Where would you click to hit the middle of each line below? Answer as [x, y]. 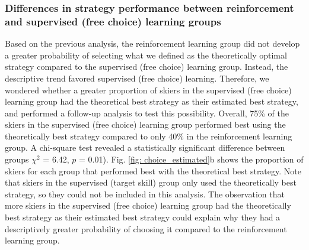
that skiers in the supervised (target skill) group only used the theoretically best [151, 182]
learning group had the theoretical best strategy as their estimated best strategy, [152, 101]
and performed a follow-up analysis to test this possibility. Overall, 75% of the [147, 113]
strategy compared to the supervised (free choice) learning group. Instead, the [146, 66]
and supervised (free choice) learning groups [113, 21]
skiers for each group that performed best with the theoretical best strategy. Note [153, 171]
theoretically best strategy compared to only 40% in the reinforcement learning [149, 136]
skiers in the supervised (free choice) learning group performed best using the [145, 124]
